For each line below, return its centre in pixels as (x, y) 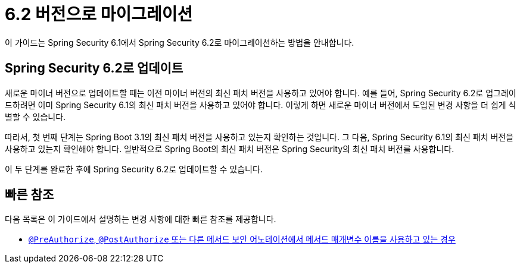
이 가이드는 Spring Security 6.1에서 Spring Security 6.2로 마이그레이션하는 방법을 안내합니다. (180, 42)
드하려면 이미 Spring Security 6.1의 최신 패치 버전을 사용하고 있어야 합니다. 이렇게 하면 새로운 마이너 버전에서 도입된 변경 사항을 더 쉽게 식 (261, 105)
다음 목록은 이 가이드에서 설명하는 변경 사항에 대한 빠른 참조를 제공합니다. (141, 219)
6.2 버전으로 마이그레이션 (99, 14)
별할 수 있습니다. (35, 116)
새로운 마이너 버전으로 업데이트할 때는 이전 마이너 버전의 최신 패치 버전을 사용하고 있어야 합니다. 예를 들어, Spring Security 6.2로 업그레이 (261, 93)
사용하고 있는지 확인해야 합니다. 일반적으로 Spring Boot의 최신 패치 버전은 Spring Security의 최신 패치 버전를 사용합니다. (230, 149)
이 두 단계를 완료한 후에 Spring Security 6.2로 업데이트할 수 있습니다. (134, 169)
